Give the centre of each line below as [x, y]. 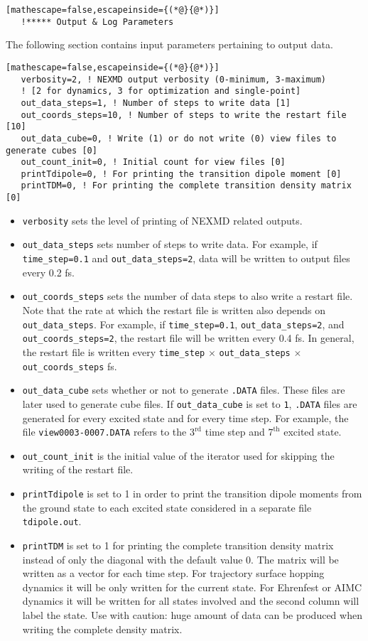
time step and [235, 432]
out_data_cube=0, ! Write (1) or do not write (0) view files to [179, 138]
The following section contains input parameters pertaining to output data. [169, 44]
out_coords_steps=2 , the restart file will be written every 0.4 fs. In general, [188, 338]
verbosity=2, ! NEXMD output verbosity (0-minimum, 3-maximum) [174, 79]
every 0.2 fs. [49, 272]
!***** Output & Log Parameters [97, 22]
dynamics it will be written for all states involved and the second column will [191, 601]
